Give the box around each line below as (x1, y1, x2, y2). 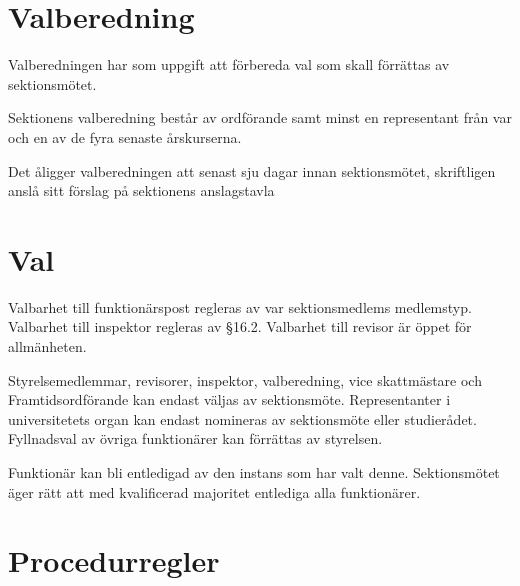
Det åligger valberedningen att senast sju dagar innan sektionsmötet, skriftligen (8, 160, 496, 181)
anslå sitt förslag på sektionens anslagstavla (8, 180, 275, 201)
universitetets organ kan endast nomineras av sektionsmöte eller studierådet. (8, 408, 477, 429)
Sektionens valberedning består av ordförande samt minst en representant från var (8, 107, 512, 128)
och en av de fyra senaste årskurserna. (8, 126, 242, 147)
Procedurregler (8, 540, 220, 581)
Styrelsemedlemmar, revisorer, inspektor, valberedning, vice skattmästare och (8, 369, 482, 390)
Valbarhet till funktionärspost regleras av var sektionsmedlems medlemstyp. (8, 296, 472, 317)
